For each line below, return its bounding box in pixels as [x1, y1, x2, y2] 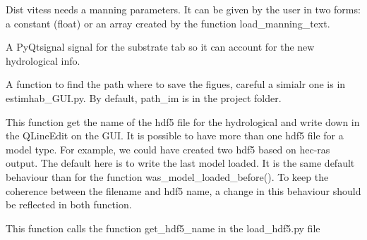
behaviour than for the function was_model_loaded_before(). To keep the [6, 169, 329, 184]
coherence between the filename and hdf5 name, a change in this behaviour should [6, 183, 361, 198]
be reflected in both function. [6, 197, 132, 212]
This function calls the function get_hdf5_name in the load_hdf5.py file [6, 220, 320, 235]
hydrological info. [6, 53, 80, 68]
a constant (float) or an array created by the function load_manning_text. [6, 15, 330, 30]
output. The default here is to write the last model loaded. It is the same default [6, 156, 355, 170]
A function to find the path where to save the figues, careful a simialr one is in [6, 77, 346, 91]
